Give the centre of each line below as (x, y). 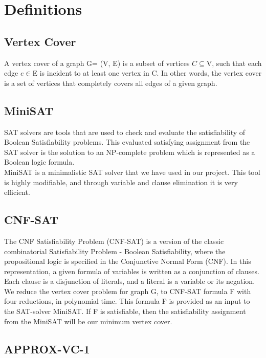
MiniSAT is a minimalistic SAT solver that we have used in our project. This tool (132, 172)
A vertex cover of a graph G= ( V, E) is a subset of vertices (97, 63)
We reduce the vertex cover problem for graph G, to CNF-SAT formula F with (128, 291)
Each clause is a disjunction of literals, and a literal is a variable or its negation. (130, 281)
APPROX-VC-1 (47, 349)
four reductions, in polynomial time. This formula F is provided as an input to (127, 301)
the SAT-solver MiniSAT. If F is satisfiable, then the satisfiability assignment (125, 311)
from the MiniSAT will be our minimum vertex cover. (88, 321)
